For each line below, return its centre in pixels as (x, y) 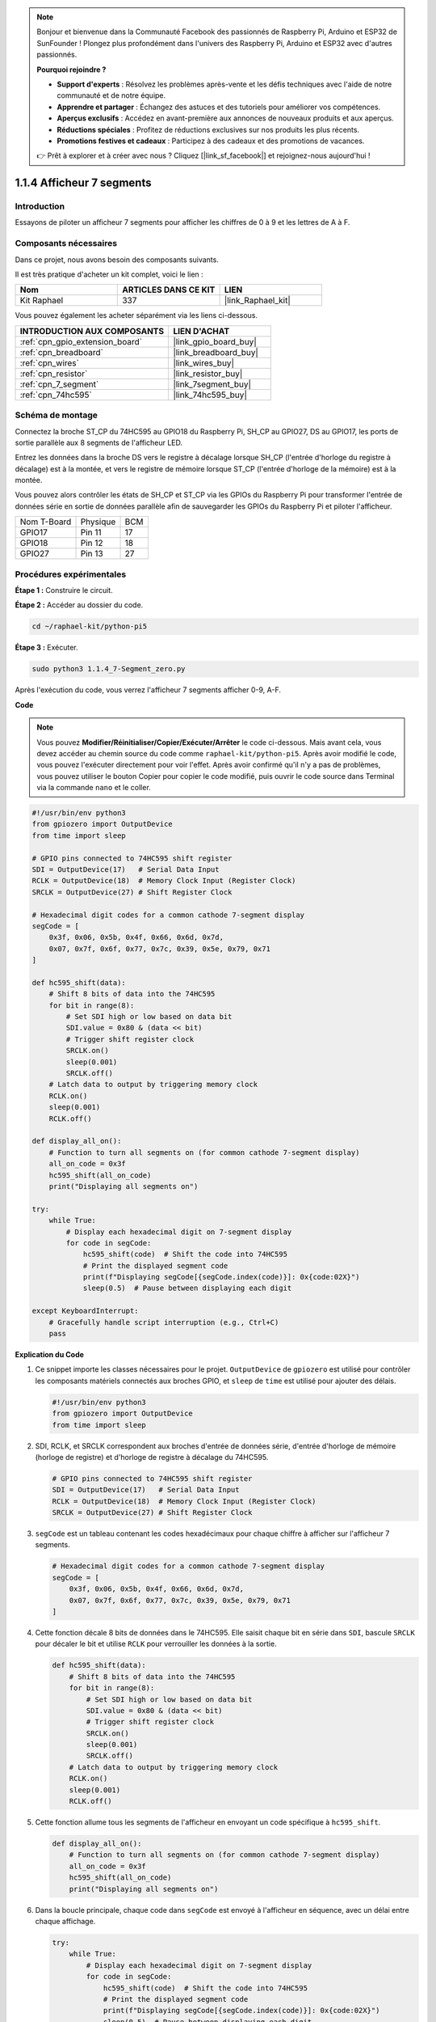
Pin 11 (91, 532)
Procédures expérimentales (71, 574)
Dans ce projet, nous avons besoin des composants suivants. (117, 260)
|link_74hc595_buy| (210, 395)
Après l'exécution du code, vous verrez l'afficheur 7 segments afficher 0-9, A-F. (148, 690)
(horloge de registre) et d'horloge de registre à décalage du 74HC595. (152, 1457)
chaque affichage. (65, 1921)
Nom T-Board (46, 522)
